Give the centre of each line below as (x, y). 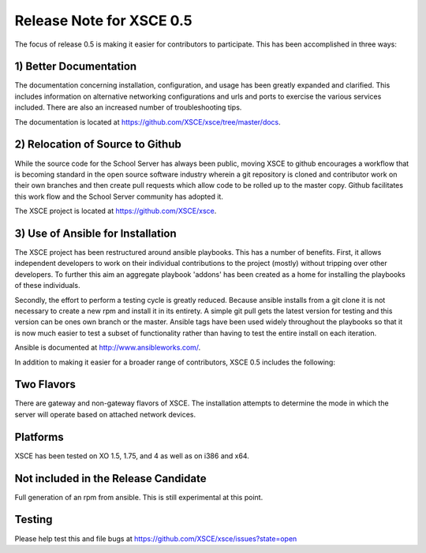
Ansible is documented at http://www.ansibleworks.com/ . (108, 348)
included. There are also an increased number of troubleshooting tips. (128, 107)
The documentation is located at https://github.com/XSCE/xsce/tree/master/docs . (148, 121)
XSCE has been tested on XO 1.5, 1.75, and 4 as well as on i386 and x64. (132, 456)
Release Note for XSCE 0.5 (103, 21)
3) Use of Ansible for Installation (95, 233)
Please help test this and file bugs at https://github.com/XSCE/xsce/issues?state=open (156, 538)
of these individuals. (47, 286)
